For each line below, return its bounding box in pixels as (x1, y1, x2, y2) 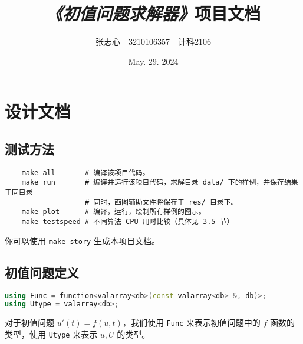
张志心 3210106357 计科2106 (95, 35, 211, 48)
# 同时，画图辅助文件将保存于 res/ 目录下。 (85, 198, 238, 206)
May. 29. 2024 (128, 55, 179, 67)
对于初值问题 (5, 316, 54, 329)
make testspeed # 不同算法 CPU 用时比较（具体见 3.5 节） (21, 217, 234, 226)
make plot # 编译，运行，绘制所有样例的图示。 (21, 208, 206, 216)
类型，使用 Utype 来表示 (5, 328, 98, 340)
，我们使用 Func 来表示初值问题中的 (122, 316, 261, 329)
